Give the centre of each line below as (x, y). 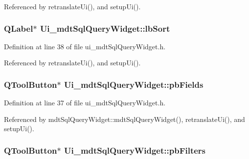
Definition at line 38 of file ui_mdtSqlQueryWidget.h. (85, 46)
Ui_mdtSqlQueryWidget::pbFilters (135, 150)
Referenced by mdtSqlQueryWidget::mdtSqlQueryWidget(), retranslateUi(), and (124, 119)
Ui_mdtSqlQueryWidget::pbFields (134, 84)
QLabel (19, 28)
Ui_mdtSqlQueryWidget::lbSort (105, 28)
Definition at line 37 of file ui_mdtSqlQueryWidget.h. (85, 103)
